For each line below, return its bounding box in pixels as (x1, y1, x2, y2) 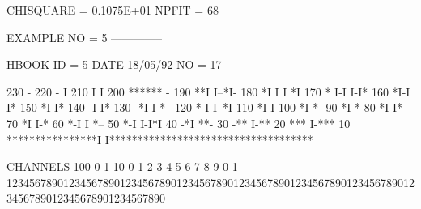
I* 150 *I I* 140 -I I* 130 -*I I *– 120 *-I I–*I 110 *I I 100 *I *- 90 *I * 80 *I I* (6, 99, 403, 116)
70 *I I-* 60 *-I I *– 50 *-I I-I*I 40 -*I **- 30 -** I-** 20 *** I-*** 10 (6, 114, 351, 131)
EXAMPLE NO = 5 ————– (6, 28, 163, 45)
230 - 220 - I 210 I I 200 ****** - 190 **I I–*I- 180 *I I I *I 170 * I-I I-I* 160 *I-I (6, 83, 410, 100)
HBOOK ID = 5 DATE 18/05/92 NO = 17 (6, 56, 222, 73)
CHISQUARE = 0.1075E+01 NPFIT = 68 (6, 2, 219, 18)
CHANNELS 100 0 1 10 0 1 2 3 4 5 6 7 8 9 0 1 (6, 158, 238, 175)
